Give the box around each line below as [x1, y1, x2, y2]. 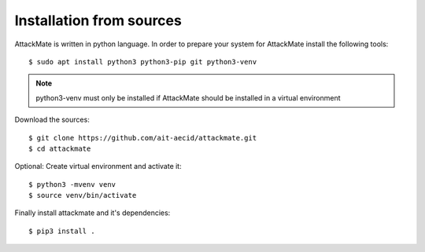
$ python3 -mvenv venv [28, 180, 116, 188]
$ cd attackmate [28, 144, 91, 153]
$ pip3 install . [28, 226, 95, 236]
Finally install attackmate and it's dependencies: [14, 208, 171, 217]
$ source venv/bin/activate [28, 191, 137, 200]
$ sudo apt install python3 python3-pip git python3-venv [28, 57, 257, 66]
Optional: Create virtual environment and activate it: [14, 162, 182, 171]
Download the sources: [14, 115, 90, 125]
